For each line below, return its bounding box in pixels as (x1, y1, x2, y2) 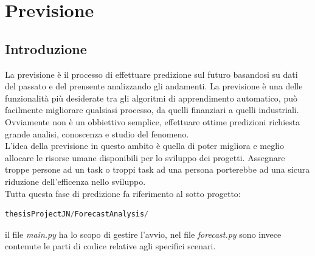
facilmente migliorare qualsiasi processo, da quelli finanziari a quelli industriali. (5, 103, 299, 116)
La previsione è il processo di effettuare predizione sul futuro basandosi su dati (5, 67, 298, 80)
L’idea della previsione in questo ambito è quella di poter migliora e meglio (5, 139, 284, 152)
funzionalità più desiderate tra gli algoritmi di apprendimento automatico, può (5, 91, 297, 104)
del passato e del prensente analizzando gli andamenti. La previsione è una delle (5, 80, 303, 92)
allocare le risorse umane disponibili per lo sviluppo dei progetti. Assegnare (5, 151, 285, 164)
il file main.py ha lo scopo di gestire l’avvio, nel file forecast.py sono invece (5, 227, 282, 240)
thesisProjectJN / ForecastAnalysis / (5, 210, 149, 219)
